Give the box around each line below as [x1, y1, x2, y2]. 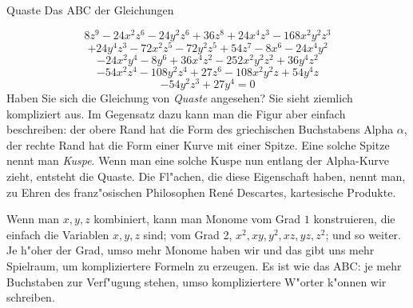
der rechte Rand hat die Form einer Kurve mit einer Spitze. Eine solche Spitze [6, 136, 390, 153]
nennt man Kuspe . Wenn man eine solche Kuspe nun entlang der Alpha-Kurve [6, 152, 390, 169]
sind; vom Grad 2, [143, 226, 232, 242]
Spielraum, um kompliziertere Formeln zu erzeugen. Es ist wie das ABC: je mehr [6, 257, 402, 274]
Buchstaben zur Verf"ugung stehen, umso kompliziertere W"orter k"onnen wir [6, 273, 387, 290]
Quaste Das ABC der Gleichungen [6, 2, 174, 18]
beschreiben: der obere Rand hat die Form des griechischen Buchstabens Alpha [6, 121, 394, 138]
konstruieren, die [313, 210, 395, 227]
